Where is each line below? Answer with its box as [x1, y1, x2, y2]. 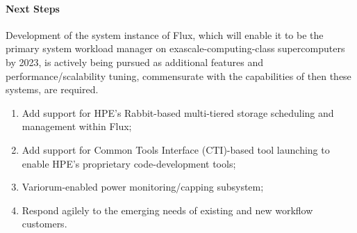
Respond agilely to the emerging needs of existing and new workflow [22, 202, 313, 217]
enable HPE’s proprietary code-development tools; [22, 156, 236, 170]
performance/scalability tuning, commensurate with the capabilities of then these [6, 68, 351, 83]
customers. [22, 216, 67, 231]
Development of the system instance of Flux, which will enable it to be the [6, 27, 324, 42]
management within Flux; [22, 119, 132, 134]
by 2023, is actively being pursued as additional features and [6, 54, 264, 69]
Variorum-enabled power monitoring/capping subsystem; [22, 179, 264, 194]
